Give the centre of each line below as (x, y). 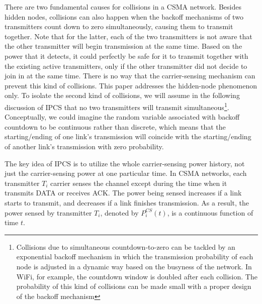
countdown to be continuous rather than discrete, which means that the (115, 126)
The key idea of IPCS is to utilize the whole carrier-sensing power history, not (125, 163)
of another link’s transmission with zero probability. (84, 146)
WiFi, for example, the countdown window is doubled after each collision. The (137, 276)
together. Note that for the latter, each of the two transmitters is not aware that (128, 36)
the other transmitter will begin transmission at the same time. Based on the (123, 46)
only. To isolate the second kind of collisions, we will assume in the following (122, 95)
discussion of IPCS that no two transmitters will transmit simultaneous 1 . (117, 106)
